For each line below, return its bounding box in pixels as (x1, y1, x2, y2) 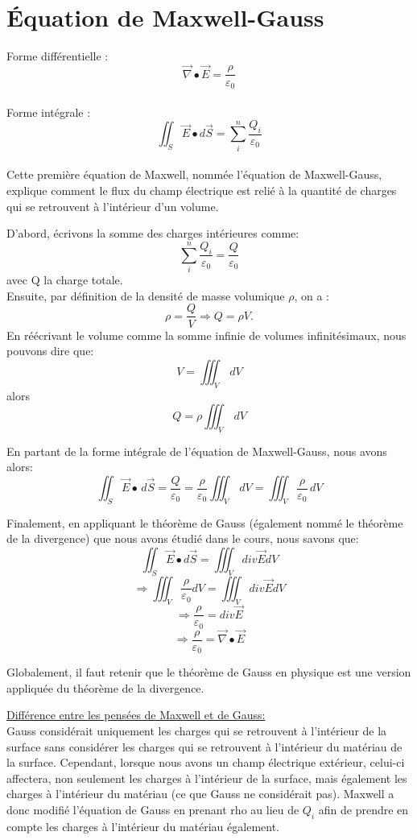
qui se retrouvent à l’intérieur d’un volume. (6, 197, 219, 214)
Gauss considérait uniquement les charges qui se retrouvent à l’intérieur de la (6, 722, 387, 739)
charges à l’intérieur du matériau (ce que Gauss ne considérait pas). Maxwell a (6, 785, 394, 802)
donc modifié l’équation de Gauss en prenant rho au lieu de (6, 801, 299, 817)
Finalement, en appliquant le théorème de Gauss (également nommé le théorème (6, 514, 403, 531)
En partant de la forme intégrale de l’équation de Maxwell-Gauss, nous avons (6, 442, 387, 459)
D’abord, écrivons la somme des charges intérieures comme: (6, 225, 299, 242)
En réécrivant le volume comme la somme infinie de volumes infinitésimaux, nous (6, 326, 407, 343)
